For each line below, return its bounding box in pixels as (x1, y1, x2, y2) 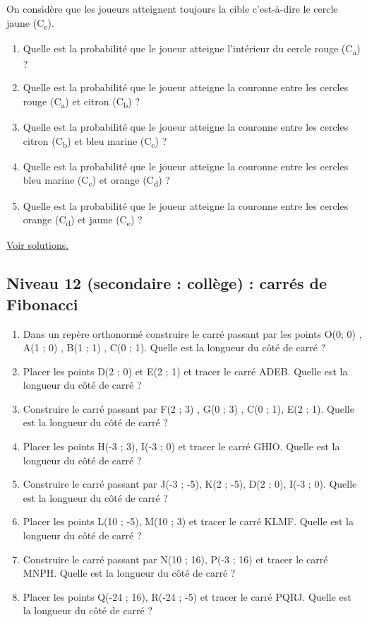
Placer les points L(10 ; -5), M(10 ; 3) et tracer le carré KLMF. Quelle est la (23, 514, 354, 529)
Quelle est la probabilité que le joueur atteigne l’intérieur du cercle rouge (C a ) (23, 40, 361, 57)
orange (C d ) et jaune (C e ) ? (23, 212, 143, 228)
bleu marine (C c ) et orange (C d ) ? (23, 172, 170, 189)
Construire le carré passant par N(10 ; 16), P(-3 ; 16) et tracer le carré (23, 551, 328, 566)
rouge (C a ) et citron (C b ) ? (23, 94, 140, 110)
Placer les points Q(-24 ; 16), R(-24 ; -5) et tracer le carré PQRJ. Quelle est (23, 589, 351, 604)
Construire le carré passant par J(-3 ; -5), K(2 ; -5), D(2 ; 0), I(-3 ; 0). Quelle (23, 476, 357, 491)
